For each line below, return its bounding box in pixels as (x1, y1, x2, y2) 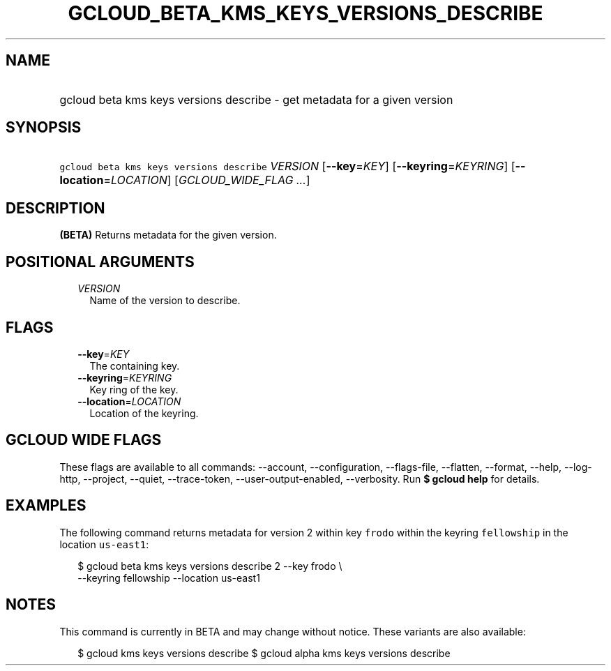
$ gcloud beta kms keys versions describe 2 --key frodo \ (77, 559, 342, 572)
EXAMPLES (6, 497, 86, 515)
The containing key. (89, 359, 180, 372)
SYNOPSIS (6, 119, 82, 137)
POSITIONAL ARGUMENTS (6, 252, 195, 271)
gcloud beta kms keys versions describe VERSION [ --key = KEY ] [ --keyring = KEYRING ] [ (59, 159, 515, 174)
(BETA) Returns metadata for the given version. (59, 229, 277, 241)
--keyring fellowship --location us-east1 (77, 571, 260, 584)
